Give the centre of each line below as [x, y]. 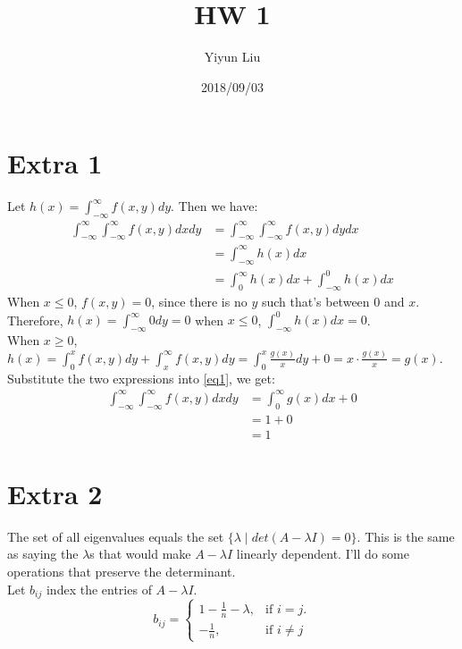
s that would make [140, 554]
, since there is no [199, 302]
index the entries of [99, 589]
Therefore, [35, 320]
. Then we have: [214, 206]
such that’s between [315, 302]
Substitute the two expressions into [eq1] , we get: [141, 378]
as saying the [43, 554]
